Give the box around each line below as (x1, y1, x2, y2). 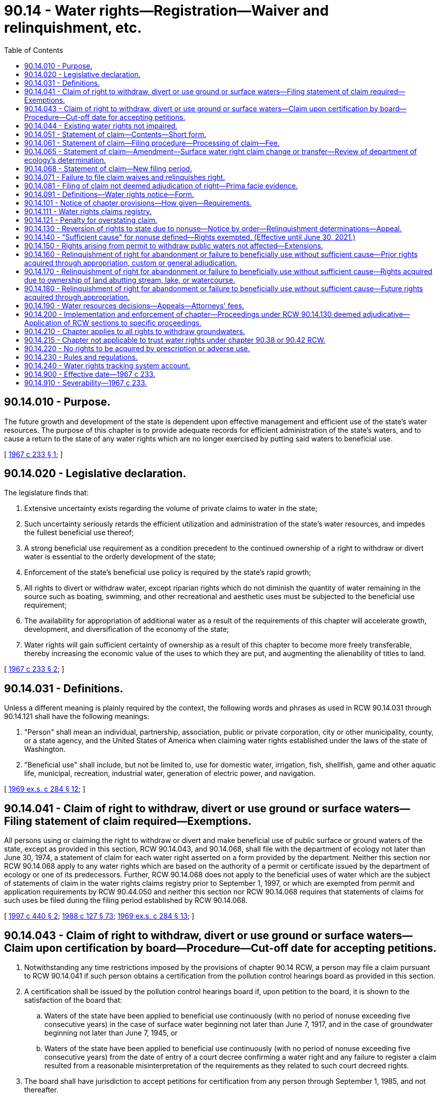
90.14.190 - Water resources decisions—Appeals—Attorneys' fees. (24, 301, 244, 310)
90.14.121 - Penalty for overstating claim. (24, 215, 157, 224)
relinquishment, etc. (4, 19, 142, 36)
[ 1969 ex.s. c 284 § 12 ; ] (4, 785, 86, 794)
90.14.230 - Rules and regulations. (24, 352, 138, 361)
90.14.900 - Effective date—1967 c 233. (24, 369, 155, 378)
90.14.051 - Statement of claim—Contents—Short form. (24, 130, 207, 139)
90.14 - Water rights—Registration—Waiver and (4, 2, 329, 19)
